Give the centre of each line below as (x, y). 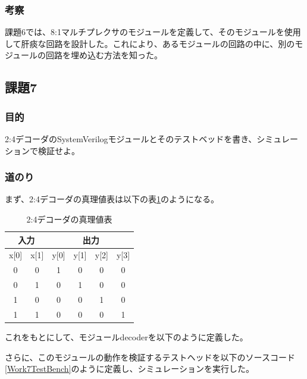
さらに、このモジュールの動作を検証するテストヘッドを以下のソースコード (150, 357)
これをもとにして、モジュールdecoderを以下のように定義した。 (126, 336)
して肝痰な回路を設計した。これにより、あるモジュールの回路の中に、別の (150, 43)
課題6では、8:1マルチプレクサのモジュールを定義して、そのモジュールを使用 (153, 32)
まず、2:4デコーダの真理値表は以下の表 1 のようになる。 (112, 199)
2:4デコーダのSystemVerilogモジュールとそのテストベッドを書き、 (131, 139)
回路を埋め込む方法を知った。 (104, 55)
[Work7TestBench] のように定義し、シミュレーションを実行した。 (129, 369)
